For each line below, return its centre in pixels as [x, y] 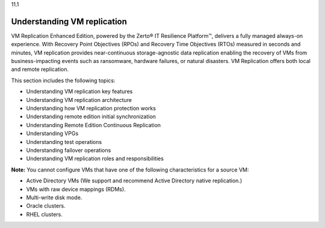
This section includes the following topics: [63, 80]
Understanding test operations [64, 142]
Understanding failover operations [69, 150]
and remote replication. [40, 70]
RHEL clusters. [45, 214]
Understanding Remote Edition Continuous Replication [94, 125]
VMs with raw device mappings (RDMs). [76, 189]
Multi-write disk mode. [54, 197]
